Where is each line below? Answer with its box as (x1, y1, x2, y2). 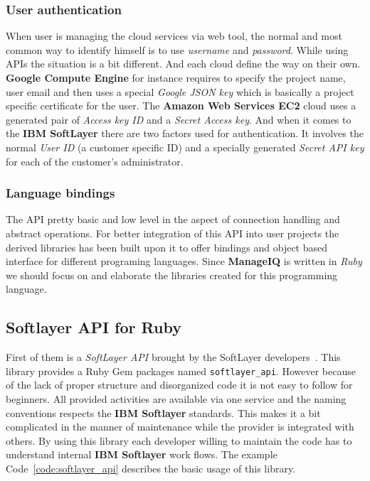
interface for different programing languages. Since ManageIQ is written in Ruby (6, 254, 362, 269)
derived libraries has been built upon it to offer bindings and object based (6, 239, 328, 254)
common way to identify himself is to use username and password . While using (6, 42, 349, 57)
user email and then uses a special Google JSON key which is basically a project (6, 84, 354, 99)
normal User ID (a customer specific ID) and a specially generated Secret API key (6, 139, 364, 154)
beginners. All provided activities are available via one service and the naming (6, 391, 347, 406)
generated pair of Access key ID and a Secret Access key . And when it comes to (6, 112, 351, 126)
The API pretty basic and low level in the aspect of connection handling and (6, 212, 340, 227)
